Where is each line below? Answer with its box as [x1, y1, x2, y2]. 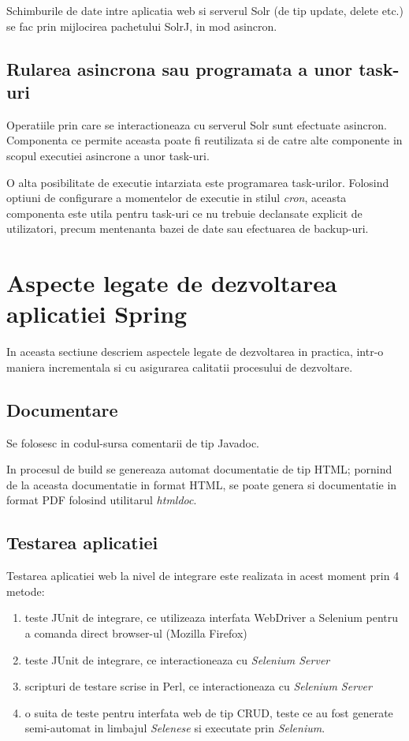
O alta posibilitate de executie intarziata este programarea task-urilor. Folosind [6, 174, 389, 190]
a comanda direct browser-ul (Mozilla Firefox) [24, 625, 247, 641]
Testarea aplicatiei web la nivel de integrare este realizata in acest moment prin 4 [6, 567, 400, 584]
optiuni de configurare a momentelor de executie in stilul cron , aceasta [6, 189, 347, 206]
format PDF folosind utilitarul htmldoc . [6, 492, 197, 508]
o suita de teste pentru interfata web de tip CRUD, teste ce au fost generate [24, 704, 393, 720]
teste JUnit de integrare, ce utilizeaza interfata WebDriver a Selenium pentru [24, 609, 398, 626]
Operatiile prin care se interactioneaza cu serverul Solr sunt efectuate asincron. [6, 116, 387, 133]
